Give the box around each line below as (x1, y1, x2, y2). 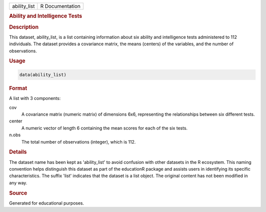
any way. (9, 180, 28, 185)
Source (9, 189, 28, 196)
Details (9, 149, 27, 155)
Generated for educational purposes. (9, 200, 84, 206)
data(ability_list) (19, 72, 66, 77)
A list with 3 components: (9, 95, 61, 101)
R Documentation (40, 3, 81, 9)
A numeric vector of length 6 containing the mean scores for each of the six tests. (21, 125, 188, 131)
